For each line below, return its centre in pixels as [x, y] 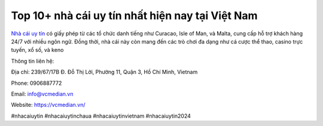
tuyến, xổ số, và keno [37, 50]
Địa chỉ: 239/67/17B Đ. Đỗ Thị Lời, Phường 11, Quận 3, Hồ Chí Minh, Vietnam [104, 72]
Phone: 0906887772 [36, 83]
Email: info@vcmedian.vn [42, 94]
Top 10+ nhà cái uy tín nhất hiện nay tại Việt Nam [134, 16]
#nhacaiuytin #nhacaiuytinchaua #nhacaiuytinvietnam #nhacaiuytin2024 [101, 116]
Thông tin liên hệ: [33, 61]
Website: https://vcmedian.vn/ [48, 105]
